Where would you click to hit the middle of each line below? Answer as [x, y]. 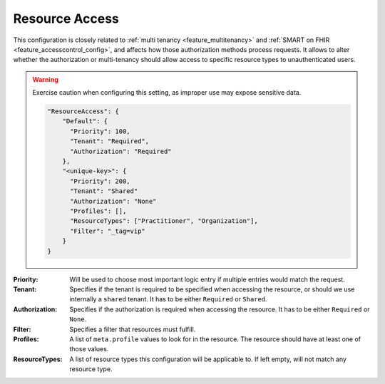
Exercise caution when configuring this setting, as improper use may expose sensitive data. [167, 93]
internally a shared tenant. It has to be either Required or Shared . [168, 299]
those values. [89, 349]
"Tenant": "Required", [110, 141]
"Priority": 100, [101, 131]
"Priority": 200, [101, 181]
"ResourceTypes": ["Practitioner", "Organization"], [164, 221]
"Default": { [85, 121]
